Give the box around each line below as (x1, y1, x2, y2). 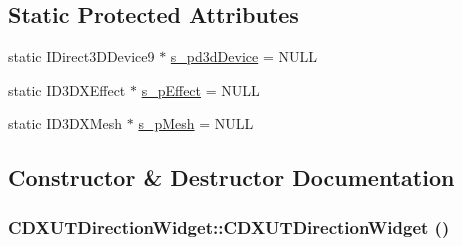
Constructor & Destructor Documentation (8, 162, 455, 193)
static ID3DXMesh (8, 113, 123, 134)
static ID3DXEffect (8, 79, 126, 100)
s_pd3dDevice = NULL (170, 46, 317, 67)
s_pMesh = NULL (138, 113, 254, 134)
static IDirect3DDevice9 (8, 46, 155, 67)
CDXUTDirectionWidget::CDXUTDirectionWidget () (8, 214, 450, 239)
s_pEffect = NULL (141, 79, 260, 100)
